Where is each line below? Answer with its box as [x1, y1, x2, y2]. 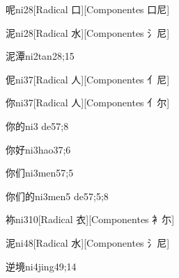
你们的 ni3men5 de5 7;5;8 [6, 188, 109, 203]
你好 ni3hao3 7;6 [6, 142, 71, 156]
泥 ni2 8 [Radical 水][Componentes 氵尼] [6, 25, 170, 40]
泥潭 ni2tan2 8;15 [6, 49, 75, 63]
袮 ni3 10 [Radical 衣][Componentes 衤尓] [6, 212, 175, 227]
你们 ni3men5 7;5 [6, 165, 74, 180]
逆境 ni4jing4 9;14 [6, 259, 77, 273]
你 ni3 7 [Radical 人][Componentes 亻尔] [6, 95, 170, 110]
